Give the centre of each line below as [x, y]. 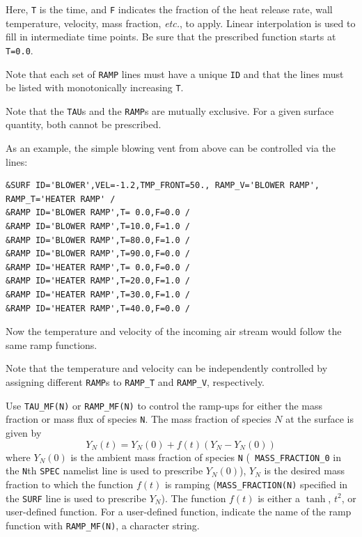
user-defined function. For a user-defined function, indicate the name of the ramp [179, 512]
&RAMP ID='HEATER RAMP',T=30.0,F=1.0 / [98, 295]
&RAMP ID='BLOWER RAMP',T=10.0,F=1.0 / [98, 227]
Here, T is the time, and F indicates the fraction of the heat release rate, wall [169, 9]
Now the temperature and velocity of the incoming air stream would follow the [174, 331]
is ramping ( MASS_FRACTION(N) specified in [256, 484]
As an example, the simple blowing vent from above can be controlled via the [171, 148]
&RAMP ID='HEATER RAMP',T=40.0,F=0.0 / [98, 308]
